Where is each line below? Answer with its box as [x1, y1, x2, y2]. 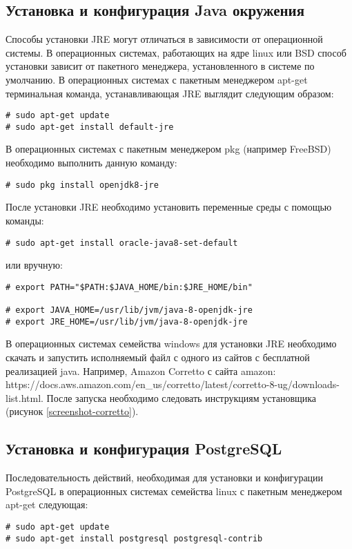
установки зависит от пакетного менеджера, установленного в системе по [6, 59, 315, 73]
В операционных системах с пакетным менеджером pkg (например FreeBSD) [6, 142, 331, 156]
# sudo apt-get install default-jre [6, 122, 174, 132]
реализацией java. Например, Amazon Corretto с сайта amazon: [6, 363, 276, 378]
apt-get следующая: [6, 497, 88, 512]
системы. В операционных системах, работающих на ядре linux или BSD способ [6, 45, 346, 59]
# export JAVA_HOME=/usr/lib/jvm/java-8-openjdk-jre [6, 305, 253, 316]
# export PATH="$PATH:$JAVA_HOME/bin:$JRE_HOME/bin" [6, 282, 253, 292]
